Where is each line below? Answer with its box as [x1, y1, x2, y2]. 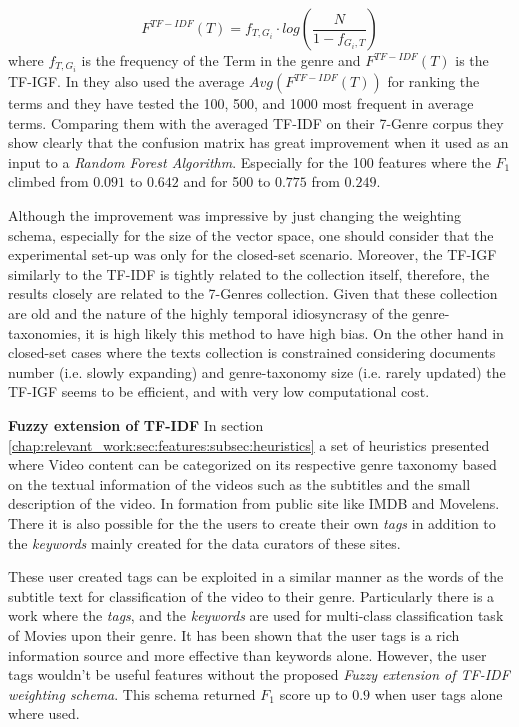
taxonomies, [8, 322, 81, 343]
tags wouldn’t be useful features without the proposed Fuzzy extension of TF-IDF [8, 664, 510, 685]
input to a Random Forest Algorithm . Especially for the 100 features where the [8, 151, 491, 172]
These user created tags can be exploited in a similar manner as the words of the [8, 566, 504, 587]
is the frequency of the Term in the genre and [81, 50, 361, 70]
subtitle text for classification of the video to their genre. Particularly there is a [8, 585, 495, 606]
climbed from [8, 171, 89, 192]
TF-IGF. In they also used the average [8, 71, 245, 92]
